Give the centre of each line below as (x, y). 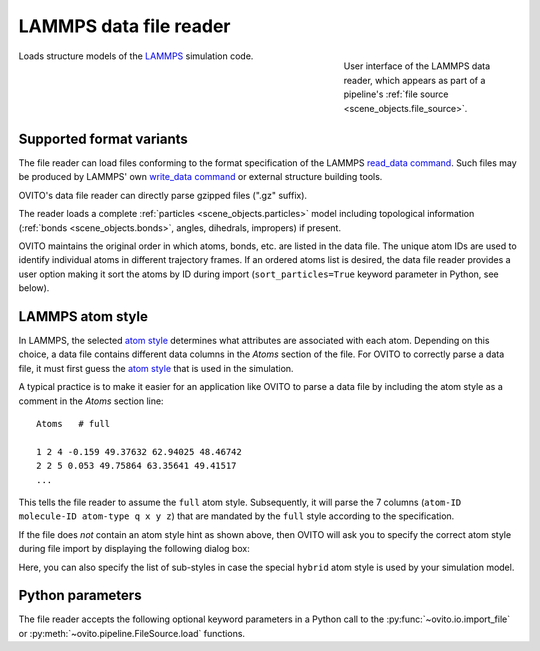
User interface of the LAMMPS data (417, 66)
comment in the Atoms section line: (91, 401)
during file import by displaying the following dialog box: (134, 549)
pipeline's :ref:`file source (396, 94)
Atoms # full (73, 423)
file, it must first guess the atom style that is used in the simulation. (156, 368)
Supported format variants (103, 138)
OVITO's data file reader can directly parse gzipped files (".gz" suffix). (163, 195)
